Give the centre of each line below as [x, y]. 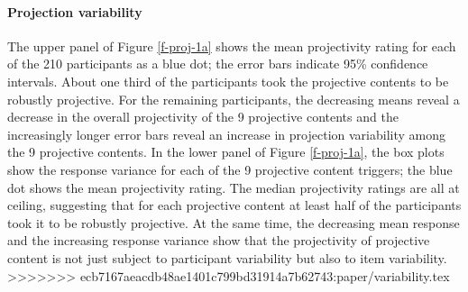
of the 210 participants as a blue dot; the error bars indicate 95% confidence [218, 64]
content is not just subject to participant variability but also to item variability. [227, 257]
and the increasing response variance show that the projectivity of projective [219, 240]
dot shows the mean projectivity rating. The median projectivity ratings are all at [234, 187]
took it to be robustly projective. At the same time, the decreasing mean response [234, 222]
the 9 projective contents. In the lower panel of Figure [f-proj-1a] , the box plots [226, 152]
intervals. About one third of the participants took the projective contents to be [228, 81]
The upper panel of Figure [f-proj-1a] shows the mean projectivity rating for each [232, 46]
